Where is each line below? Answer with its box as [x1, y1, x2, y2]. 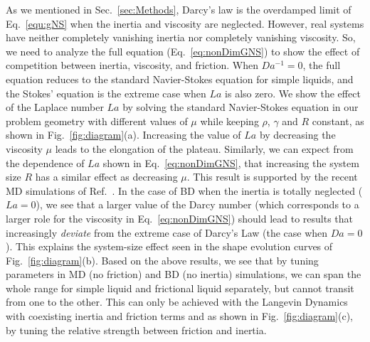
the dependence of [6, 155, 85, 170]
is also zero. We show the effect [225, 85, 361, 100]
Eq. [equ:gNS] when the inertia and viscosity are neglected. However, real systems [6, 16, 364, 31]
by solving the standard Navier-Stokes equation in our [122, 100, 359, 114]
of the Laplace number [6, 100, 104, 114]
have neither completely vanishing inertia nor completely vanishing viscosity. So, [6, 30, 356, 45]
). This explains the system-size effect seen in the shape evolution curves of [6, 239, 333, 254]
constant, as [312, 113, 364, 128]
